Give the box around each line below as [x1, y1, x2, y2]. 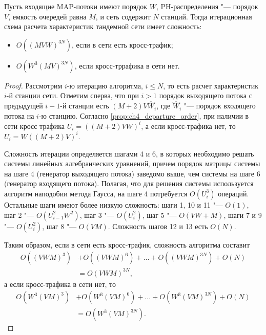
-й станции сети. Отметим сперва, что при [6, 90, 139, 101]
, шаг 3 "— [79, 209, 114, 220]
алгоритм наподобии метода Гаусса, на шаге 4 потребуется [4, 188, 188, 198]
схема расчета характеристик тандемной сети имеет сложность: [4, 21, 202, 32]
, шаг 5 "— [142, 209, 177, 220]
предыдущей [4, 100, 43, 111]
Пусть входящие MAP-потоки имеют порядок [4, 1, 148, 11]
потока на [4, 110, 34, 121]
